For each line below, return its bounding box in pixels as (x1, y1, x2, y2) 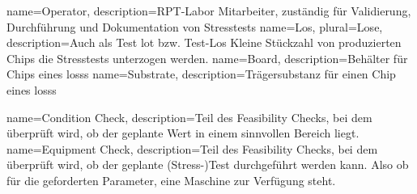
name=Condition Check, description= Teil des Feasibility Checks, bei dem (6, 108, 372, 125)
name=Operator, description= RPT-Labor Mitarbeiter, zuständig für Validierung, (6, 2, 411, 19)
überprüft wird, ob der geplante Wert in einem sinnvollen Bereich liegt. (6, 124, 360, 141)
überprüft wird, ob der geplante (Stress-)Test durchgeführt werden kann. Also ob (6, 156, 409, 173)
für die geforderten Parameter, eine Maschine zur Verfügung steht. (6, 171, 336, 188)
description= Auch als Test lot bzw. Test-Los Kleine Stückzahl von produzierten (6, 34, 402, 51)
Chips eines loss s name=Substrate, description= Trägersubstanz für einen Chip (6, 65, 396, 82)
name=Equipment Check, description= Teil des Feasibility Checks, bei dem (6, 140, 378, 157)
